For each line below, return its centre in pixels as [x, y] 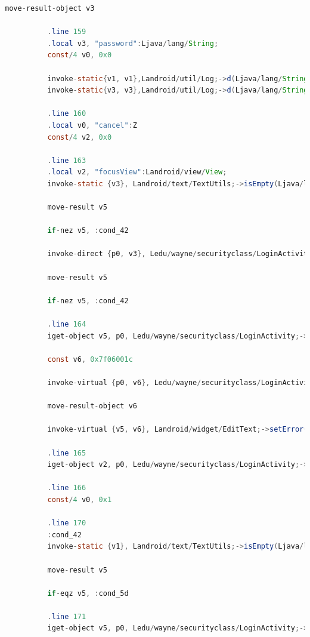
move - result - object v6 [92, 406]
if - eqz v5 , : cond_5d [88, 593]
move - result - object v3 [50, 8]
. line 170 [67, 523]
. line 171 [67, 616]
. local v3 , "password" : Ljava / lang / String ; [133, 43]
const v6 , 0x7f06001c [90, 359]
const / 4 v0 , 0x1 [80, 499]
